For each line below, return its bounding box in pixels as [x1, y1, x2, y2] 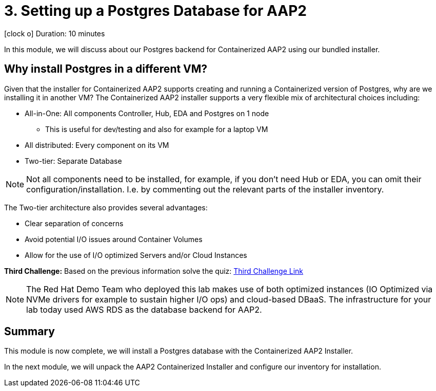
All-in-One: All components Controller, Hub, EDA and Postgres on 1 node [25, 108, 269, 118]
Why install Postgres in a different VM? [4, 62, 208, 76]
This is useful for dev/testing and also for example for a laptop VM [45, 124, 268, 134]
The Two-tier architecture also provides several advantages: [4, 203, 208, 212]
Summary [4, 325, 55, 338]
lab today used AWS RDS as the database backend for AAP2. [26, 304, 262, 315]
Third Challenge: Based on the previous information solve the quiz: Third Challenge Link [4, 266, 304, 275]
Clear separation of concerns [25, 219, 124, 228]
